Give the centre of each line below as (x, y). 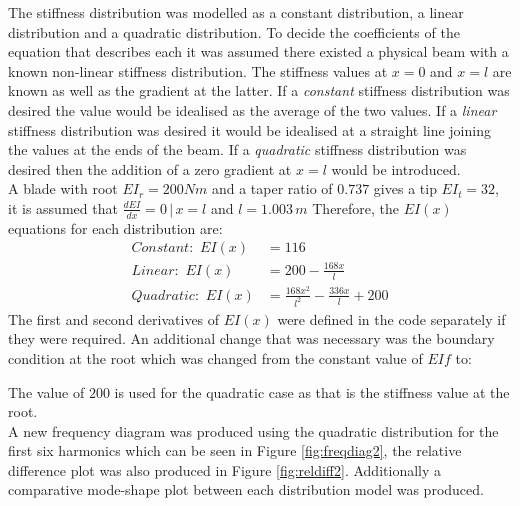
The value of (46, 391)
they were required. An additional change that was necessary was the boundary (251, 338)
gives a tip (405, 188)
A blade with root (63, 188)
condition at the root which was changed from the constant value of (215, 357)
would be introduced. (396, 168)
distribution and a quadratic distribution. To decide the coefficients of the (234, 31)
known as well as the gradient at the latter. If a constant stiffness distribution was (259, 90)
